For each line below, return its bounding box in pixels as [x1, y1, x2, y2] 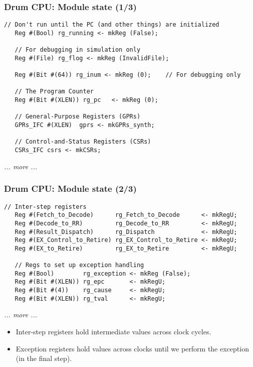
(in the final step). [16, 353, 72, 363]
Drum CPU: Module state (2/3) [4, 182, 137, 195]
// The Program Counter [15, 88, 94, 95]
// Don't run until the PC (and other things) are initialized [4, 21, 219, 29]
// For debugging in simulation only [15, 46, 141, 54]
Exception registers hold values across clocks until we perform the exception [16, 343, 249, 353]
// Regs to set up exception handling [15, 262, 144, 269]
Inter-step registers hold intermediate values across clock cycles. [16, 326, 211, 336]
